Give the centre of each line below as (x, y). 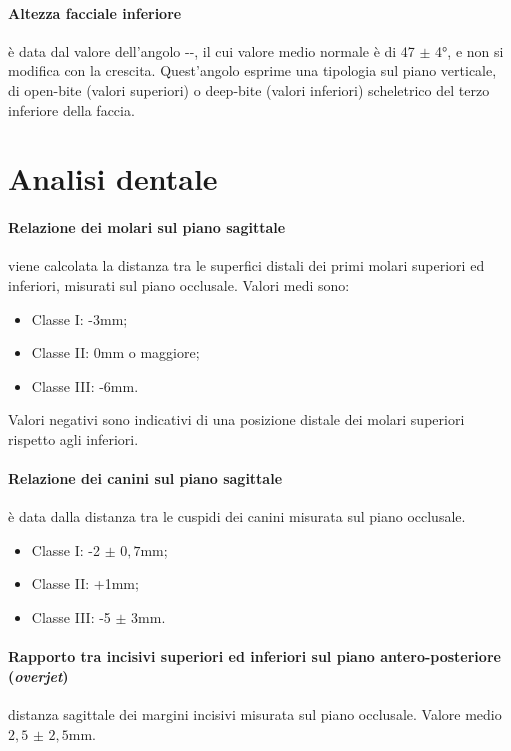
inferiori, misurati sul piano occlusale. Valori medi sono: (179, 284)
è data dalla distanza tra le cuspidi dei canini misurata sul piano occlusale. (237, 516)
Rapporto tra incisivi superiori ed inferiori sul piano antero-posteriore (254, 656)
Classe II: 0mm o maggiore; (115, 352)
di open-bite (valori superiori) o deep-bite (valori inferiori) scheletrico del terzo (249, 89)
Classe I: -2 (65, 549)
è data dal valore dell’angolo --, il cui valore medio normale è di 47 (211, 50)
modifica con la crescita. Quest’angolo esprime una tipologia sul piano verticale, (252, 70)
